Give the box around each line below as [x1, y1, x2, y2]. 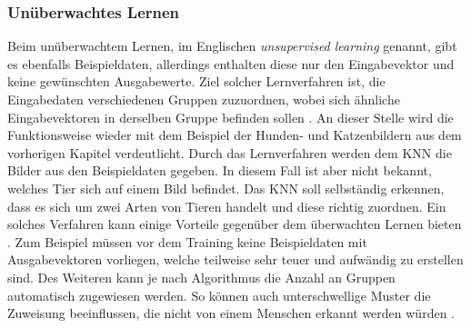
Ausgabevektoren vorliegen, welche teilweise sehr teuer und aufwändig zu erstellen [7, 250, 464, 269]
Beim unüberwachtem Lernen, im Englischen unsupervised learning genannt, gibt [7, 36, 457, 55]
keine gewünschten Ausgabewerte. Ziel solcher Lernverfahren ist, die [7, 72, 386, 91]
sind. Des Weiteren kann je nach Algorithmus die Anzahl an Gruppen [7, 267, 396, 286]
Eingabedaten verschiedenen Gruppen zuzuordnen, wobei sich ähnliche [7, 90, 400, 108]
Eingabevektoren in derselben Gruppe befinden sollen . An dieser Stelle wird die [7, 107, 454, 126]
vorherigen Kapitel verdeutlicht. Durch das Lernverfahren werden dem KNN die [7, 143, 452, 162]
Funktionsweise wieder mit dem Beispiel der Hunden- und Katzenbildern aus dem [7, 125, 462, 144]
